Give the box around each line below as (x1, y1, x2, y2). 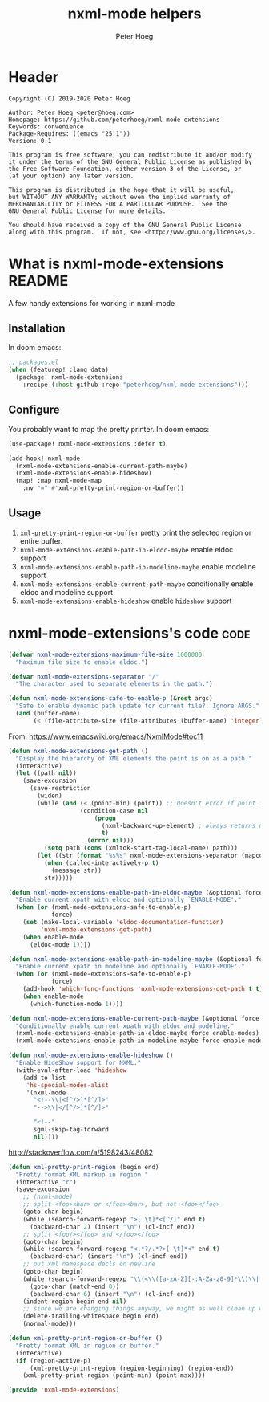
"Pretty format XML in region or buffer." (15, 1342, 159, 1350)
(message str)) (50, 866, 102, 874)
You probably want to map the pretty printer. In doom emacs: (8, 424, 210, 434)
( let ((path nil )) (15, 769, 78, 777)
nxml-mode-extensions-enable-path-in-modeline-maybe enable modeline (19, 561, 256, 571)
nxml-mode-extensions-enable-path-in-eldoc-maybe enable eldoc (19, 544, 234, 554)
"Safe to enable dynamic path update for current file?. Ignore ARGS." (15, 702, 260, 711)
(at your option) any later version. (8, 172, 134, 180)
